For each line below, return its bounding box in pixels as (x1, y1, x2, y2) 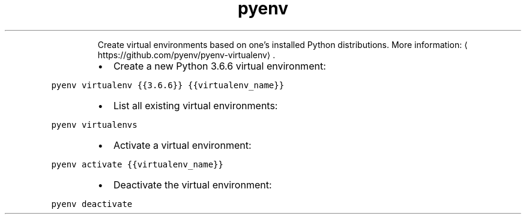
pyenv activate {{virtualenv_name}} (51, 159, 223, 169)
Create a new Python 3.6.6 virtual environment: (113, 59, 326, 72)
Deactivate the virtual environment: (113, 178, 272, 191)
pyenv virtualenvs (51, 119, 138, 130)
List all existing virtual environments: (113, 99, 278, 112)
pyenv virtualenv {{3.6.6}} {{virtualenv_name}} (51, 80, 285, 90)
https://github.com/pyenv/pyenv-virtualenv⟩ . (97, 49, 276, 60)
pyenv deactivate (51, 199, 133, 209)
